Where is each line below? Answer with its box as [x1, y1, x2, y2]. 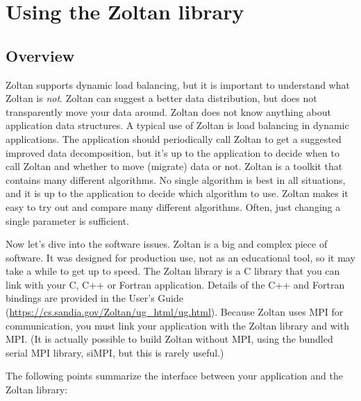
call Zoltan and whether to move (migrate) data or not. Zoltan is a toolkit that [6, 159, 343, 173]
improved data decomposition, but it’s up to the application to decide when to [6, 145, 339, 160]
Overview [6, 44, 75, 66]
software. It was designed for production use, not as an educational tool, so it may [6, 250, 355, 264]
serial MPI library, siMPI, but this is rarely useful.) [6, 345, 224, 359]
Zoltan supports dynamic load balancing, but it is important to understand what [6, 77, 350, 92]
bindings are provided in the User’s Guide [6, 291, 183, 305]
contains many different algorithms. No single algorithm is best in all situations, [6, 172, 346, 187]
